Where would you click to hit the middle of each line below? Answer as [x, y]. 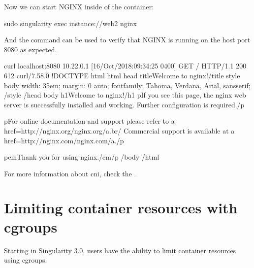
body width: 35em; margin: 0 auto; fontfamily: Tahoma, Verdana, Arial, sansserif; [127, 85]
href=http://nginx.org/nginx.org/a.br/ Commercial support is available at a [119, 130]
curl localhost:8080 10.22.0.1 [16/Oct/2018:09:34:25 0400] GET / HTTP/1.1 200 [125, 66]
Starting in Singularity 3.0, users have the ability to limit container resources [120, 250]
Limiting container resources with [121, 207]
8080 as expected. [31, 49]
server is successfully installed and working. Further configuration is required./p [124, 104]
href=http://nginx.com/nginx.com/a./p [64, 140]
